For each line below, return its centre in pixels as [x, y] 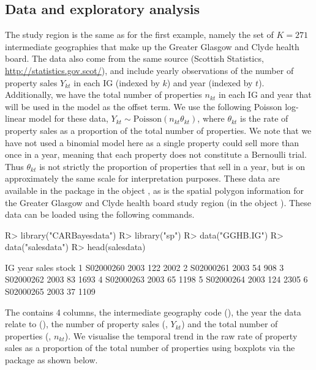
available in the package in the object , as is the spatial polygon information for [154, 190]
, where [211, 118]
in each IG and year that [265, 94]
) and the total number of [230, 324]
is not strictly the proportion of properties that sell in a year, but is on [172, 166]
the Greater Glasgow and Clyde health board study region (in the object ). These [158, 202]
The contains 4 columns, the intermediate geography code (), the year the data [153, 312]
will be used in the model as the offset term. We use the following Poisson [144, 106]
